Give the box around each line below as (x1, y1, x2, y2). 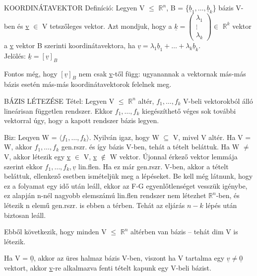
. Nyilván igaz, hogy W (89, 132, 159, 142)
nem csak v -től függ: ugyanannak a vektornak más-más (78, 68, 246, 78)
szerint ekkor (4, 161, 43, 171)
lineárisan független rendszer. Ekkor (4, 105, 113, 116)
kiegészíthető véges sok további (141, 105, 236, 116)
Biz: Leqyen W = (4, 132, 57, 142)
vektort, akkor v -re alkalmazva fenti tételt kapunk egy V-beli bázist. (4, 262, 211, 273)
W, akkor (4, 141, 32, 152)
